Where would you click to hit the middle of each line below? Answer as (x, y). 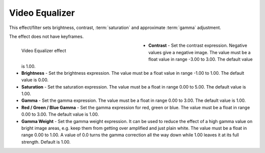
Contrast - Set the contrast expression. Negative (198, 46)
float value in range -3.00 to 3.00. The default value (200, 60)
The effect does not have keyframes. (46, 36)
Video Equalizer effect (44, 51)
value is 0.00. (35, 80)
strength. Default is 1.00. (46, 142)
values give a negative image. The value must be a (199, 52)
